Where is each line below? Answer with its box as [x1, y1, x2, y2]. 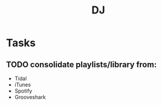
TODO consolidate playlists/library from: [6, 60, 157, 69]
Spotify [14, 87, 32, 94]
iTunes [14, 81, 31, 88]
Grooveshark [14, 94, 46, 100]
